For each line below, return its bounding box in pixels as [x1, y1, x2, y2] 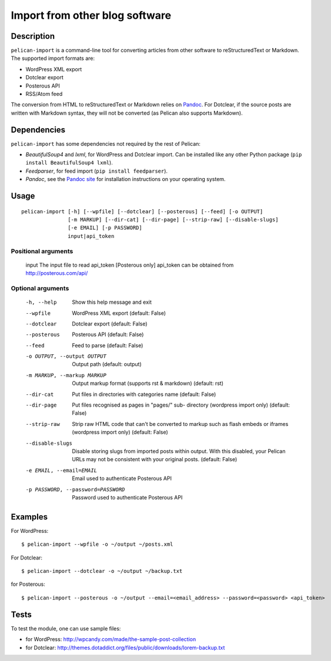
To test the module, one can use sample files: [11, 625, 121, 632]
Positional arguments [11, 247, 73, 255]
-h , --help [25, 299, 57, 306]
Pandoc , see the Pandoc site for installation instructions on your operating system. [25, 176, 226, 183]
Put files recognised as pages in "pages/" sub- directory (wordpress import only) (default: [72, 401, 290, 408]
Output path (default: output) [72, 361, 142, 368]
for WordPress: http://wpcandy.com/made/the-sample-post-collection [25, 636, 196, 643]
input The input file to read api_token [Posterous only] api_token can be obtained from [25, 261, 234, 269]
